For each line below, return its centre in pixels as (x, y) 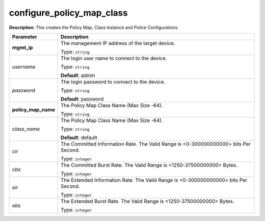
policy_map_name (34, 109)
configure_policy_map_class (68, 13)
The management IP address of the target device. (118, 43)
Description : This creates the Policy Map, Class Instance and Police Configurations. (94, 27)
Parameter (25, 37)
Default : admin (78, 75)
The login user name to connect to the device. (114, 58)
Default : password (82, 99)
